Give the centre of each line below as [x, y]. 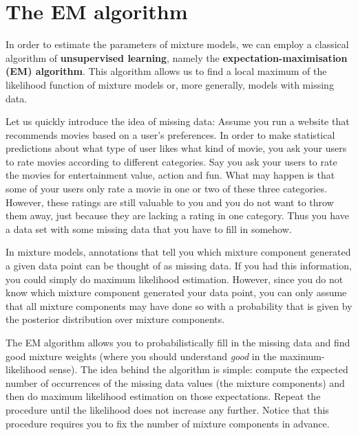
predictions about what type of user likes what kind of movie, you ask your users [176, 148]
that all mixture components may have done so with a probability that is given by [179, 305]
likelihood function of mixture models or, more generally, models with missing [170, 84]
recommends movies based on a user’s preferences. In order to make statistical [170, 134]
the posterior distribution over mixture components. [115, 319]
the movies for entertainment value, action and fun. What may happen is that [170, 175]
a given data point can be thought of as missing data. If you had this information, [179, 266]
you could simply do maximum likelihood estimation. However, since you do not [175, 279]
